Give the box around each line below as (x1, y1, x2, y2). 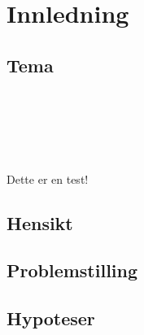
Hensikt (7, 210, 73, 235)
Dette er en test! (7, 170, 89, 187)
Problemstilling (7, 258, 138, 283)
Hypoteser (7, 306, 95, 331)
